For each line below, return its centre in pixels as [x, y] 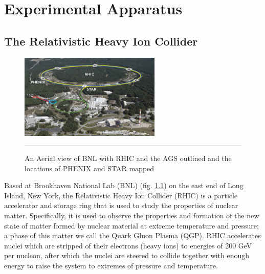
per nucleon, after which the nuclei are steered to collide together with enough [127, 255]
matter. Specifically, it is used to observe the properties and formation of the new [132, 215]
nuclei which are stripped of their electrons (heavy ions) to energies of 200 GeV [128, 245]
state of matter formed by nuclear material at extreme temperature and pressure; [131, 225]
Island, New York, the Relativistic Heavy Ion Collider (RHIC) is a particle [121, 195]
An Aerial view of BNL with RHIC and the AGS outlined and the [128, 158]
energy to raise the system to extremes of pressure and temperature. [111, 265]
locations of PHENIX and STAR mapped [90, 168]
